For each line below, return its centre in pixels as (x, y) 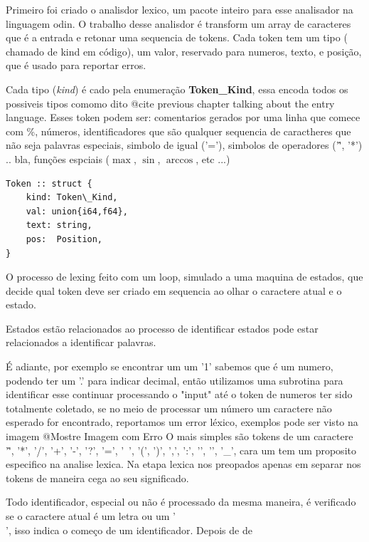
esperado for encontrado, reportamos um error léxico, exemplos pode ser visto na (182, 422)
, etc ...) (213, 158)
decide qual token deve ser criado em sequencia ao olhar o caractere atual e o (174, 290)
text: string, (59, 225)
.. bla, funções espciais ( (58, 158)
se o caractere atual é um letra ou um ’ (91, 516)
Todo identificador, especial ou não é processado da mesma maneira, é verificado (181, 502)
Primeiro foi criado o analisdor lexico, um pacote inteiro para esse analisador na (180, 9)
